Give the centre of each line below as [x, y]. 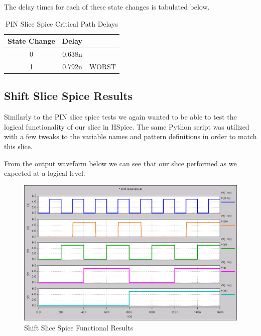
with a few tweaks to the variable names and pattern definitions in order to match [130, 136]
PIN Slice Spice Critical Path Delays [62, 23]
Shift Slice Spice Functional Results [79, 327]
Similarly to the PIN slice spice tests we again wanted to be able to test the [120, 117]
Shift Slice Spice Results [69, 96]
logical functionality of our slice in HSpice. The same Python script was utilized [127, 126]
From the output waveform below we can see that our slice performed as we [120, 163]
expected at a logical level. [45, 173]
